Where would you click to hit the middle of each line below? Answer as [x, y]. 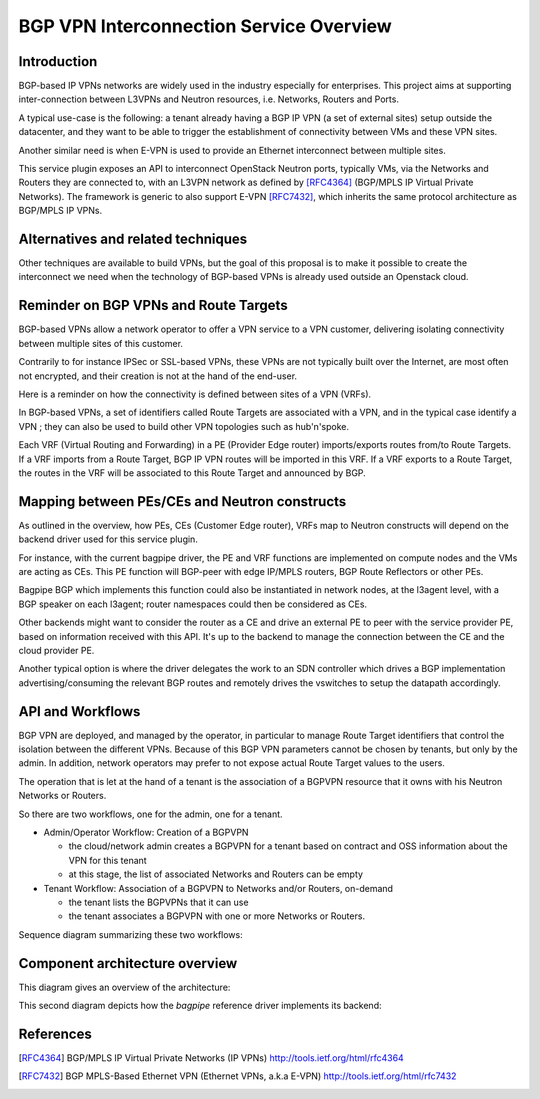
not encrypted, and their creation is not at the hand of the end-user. [158, 376]
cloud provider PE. [56, 650]
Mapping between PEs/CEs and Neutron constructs [182, 501]
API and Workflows [79, 711]
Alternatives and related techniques [133, 239]
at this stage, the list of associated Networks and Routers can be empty [216, 874]
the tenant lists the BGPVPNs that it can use [158, 902]
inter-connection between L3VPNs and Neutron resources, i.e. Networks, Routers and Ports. [209, 99]
